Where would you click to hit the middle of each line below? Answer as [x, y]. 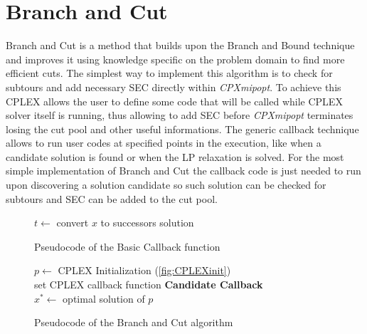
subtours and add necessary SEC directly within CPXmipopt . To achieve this [174, 87]
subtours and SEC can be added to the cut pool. [112, 198]
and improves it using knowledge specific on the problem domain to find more [175, 59]
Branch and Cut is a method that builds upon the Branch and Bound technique [180, 45]
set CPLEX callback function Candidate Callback [149, 285]
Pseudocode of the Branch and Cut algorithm [134, 322]
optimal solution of [104, 298]
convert [73, 223]
